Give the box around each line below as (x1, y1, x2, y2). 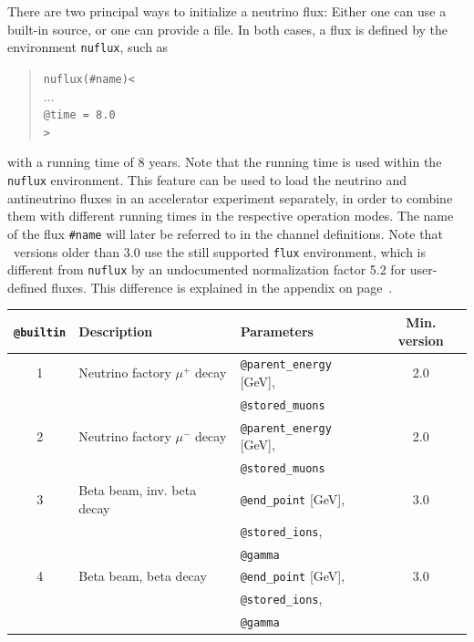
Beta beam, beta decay (78, 566, 207, 585)
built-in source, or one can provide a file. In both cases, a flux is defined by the (7, 19, 448, 38)
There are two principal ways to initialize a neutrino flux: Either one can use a (7, 2, 447, 20)
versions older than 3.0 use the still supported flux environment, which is (13, 242, 426, 261)
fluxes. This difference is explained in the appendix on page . (51, 277, 393, 296)
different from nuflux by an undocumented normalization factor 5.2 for (7, 260, 407, 279)
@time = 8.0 (43, 109, 116, 122)
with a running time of (7, 152, 134, 171)
